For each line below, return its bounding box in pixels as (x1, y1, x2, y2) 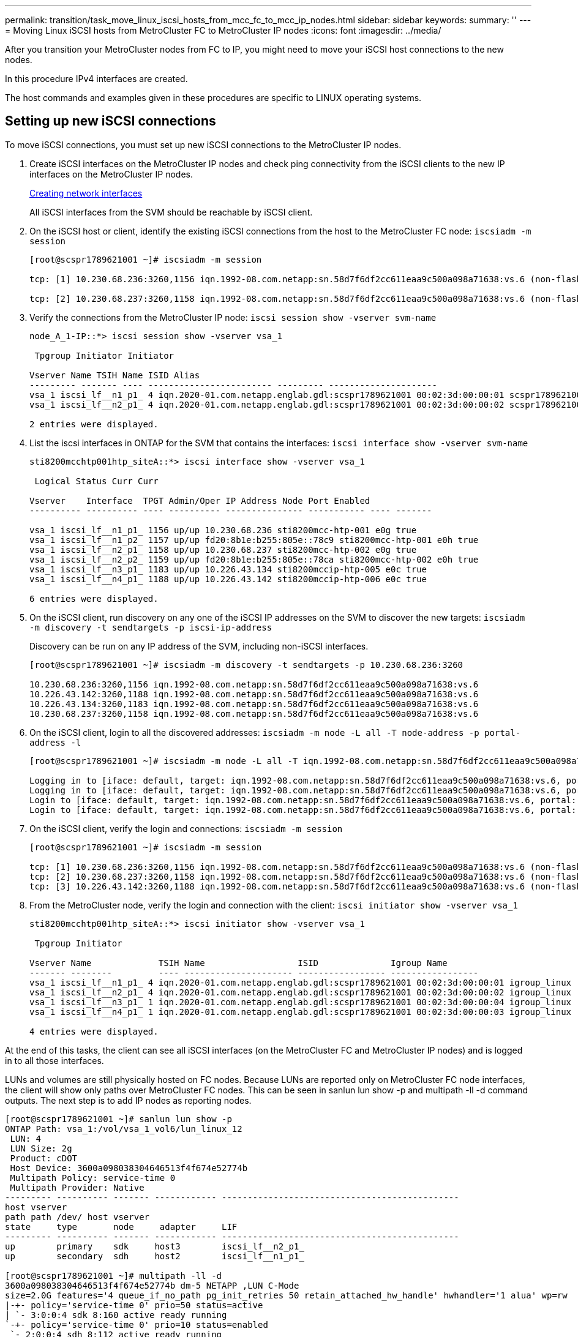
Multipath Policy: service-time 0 (10, 1172, 176, 1183)
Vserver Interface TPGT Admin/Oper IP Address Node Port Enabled (29, 495, 370, 506)
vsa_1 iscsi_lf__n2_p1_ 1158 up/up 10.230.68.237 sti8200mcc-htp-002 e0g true (29, 544, 417, 555)
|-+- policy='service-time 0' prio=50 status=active (5, 1300, 263, 1310)
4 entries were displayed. (29, 1026, 159, 1036)
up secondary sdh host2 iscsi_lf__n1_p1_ (5, 1251, 304, 1261)
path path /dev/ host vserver (5, 1212, 150, 1222)
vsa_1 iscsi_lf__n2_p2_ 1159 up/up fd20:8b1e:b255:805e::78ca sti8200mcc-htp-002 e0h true (29, 554, 479, 564)
